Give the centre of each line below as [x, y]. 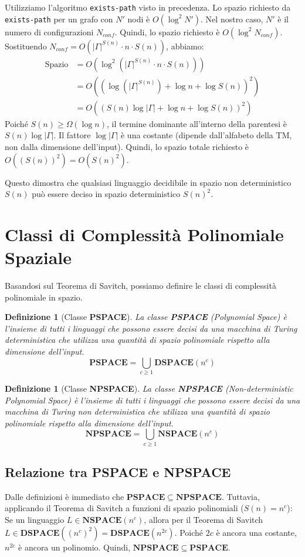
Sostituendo [26, 46]
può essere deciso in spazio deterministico [106, 194]
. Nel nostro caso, [232, 19]
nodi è [139, 19]
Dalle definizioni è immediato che [65, 496]
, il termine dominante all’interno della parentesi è [197, 123]
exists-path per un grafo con [59, 19]
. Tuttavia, [240, 496]
